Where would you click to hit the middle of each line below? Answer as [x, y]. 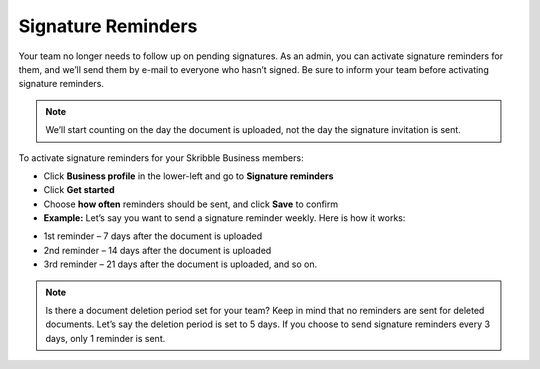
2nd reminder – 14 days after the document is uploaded [157, 250]
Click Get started [79, 190]
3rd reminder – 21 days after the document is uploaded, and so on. [180, 264]
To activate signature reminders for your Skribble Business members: [161, 157]
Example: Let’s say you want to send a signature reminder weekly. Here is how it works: [224, 218]
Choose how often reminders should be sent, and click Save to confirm [191, 204]
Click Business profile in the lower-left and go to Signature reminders [188, 176]
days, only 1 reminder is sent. [105, 338]
